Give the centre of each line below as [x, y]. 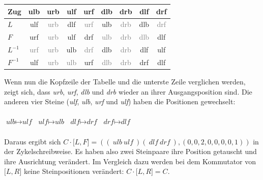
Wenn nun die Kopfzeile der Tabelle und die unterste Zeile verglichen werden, [125, 81]
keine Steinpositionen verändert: [74, 171]
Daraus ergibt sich [33, 141]
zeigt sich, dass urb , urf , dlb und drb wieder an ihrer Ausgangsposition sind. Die [128, 91]
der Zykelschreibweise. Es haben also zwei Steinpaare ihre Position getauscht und [130, 151]
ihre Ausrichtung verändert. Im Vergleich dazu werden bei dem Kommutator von [130, 161]
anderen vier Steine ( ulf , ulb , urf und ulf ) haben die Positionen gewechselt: [120, 101]
